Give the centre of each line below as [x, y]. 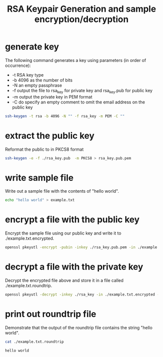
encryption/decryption [81, 19]
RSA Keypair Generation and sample [81, 9]
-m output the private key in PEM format [52, 97]
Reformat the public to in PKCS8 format [44, 149]
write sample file [39, 178]
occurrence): [18, 65]
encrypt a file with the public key [72, 220]
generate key [32, 47]
